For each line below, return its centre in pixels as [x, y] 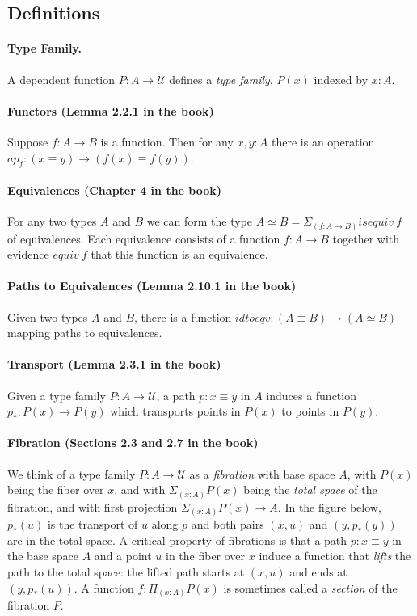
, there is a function [183, 316]
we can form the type [200, 221]
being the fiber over [56, 489]
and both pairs [227, 524]
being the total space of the [310, 489]
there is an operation [323, 141]
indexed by [341, 79]
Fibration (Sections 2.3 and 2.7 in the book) [133, 443]
